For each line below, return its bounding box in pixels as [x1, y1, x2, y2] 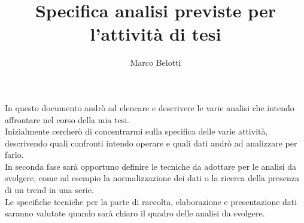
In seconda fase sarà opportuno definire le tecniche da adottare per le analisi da [5, 160, 297, 172]
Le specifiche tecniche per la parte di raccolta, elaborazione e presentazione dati [5, 195, 297, 207]
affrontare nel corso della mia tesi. [5, 113, 129, 126]
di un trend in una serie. [5, 184, 94, 196]
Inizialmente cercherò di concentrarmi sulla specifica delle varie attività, [5, 125, 268, 138]
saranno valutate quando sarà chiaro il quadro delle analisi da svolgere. [5, 207, 265, 219]
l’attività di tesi [90, 22, 221, 46]
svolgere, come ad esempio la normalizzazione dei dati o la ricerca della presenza [5, 172, 299, 184]
